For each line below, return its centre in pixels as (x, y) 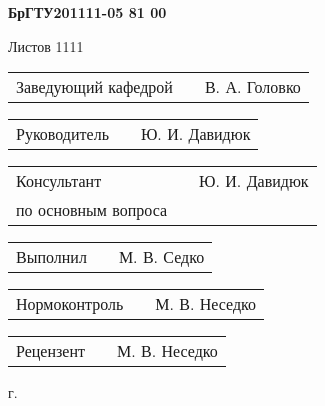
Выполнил (51, 257)
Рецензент (50, 351)
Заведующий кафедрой (94, 87)
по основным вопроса (92, 210)
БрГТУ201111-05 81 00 (87, 12)
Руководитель (62, 134)
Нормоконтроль (70, 304)
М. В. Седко (161, 257)
